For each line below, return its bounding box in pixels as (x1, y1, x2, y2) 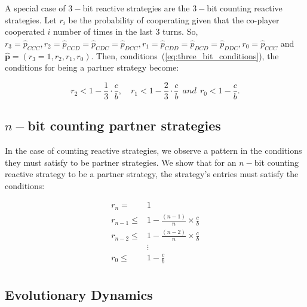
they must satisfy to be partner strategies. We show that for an (5, 156, 237, 168)
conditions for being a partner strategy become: (5, 61, 179, 74)
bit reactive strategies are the (82, 2, 190, 14)
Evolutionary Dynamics (5, 285, 153, 304)
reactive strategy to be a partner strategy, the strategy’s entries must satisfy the (5, 168, 299, 180)
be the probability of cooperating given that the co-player (68, 13, 280, 26)
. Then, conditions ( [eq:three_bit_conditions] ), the (91, 49, 279, 62)
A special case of (5, 2, 66, 14)
